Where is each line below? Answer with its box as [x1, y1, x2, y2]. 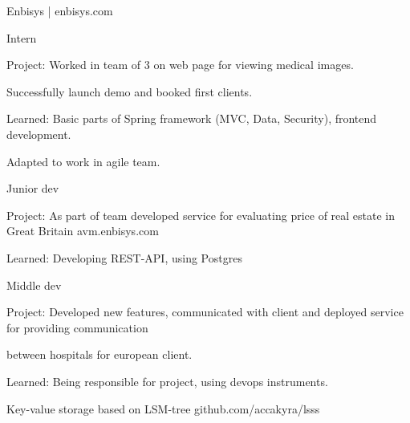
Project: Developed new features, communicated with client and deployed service [6, 303, 404, 320]
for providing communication [6, 319, 148, 336]
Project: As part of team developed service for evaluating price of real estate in [6, 206, 396, 223]
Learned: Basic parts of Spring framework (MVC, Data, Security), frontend [6, 110, 377, 127]
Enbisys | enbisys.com [6, 2, 113, 18]
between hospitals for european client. [6, 346, 193, 363]
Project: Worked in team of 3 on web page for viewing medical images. [6, 56, 354, 73]
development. [6, 125, 71, 142]
